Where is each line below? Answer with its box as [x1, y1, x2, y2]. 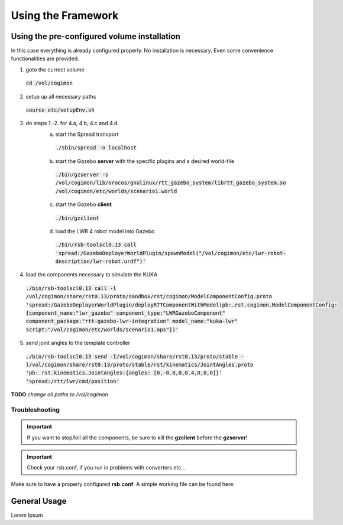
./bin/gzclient [55, 214, 100, 221]
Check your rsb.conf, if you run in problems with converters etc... [27, 464, 186, 471]
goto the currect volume [25, 66, 85, 73]
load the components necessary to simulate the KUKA [25, 271, 158, 278]
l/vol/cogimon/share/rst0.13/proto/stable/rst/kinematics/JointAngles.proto [25, 361, 254, 368]
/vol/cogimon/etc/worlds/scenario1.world [55, 188, 177, 194]
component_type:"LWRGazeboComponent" [116, 310, 226, 317]
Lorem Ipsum [11, 511, 43, 519]
